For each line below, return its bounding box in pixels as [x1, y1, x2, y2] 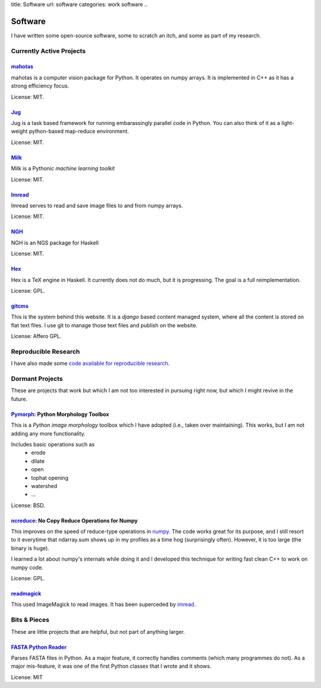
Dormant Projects [11, 375, 63, 383]
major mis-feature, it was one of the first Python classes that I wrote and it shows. [11, 662, 212, 670]
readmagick [11, 590, 42, 598]
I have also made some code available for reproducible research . [11, 360, 170, 367]
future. [11, 395, 28, 402]
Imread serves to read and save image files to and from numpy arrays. [11, 202, 184, 209]
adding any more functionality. [11, 430, 86, 437]
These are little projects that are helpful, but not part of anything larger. [11, 628, 185, 635]
